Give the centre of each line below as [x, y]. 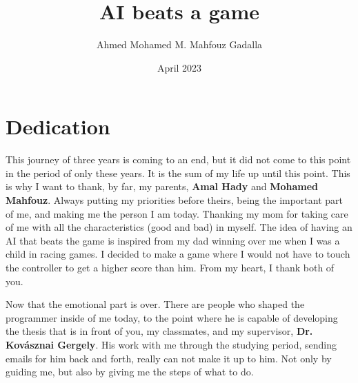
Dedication [58, 126]
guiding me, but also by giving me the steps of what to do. [130, 372]
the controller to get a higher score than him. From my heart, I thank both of [170, 267]
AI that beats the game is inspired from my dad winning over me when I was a [173, 240]
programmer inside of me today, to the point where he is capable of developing [172, 317]
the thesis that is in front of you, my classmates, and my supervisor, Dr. [159, 331]
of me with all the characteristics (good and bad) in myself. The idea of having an [179, 227]
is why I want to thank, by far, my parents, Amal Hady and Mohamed [162, 186]
